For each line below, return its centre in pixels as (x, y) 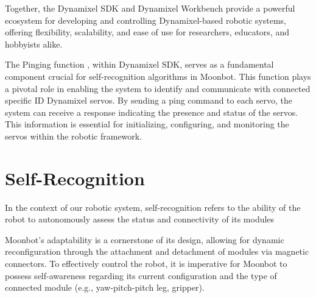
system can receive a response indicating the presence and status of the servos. (152, 112)
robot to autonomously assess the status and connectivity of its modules (140, 219)
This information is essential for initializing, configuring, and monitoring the (147, 124)
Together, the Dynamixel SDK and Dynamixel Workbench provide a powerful (150, 8)
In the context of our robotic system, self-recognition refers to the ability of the (153, 207)
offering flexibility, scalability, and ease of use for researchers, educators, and (147, 32)
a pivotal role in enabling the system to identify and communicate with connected (158, 88)
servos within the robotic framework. (74, 136)
